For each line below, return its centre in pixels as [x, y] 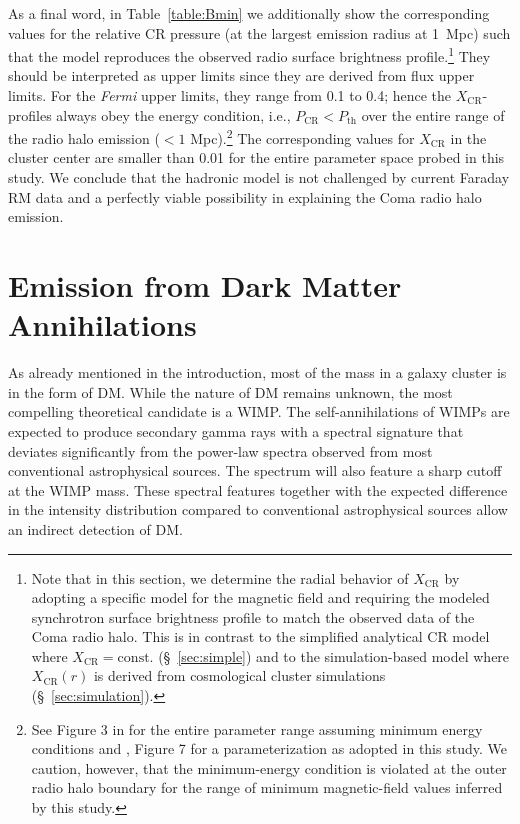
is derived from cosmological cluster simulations [239, 675]
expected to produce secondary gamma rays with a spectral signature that [236, 430]
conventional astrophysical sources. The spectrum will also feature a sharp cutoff [255, 470]
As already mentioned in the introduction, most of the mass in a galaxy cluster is [257, 372]
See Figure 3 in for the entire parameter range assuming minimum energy [257, 728]
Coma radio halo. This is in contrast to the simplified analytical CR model [260, 636]
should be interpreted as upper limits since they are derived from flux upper [241, 75]
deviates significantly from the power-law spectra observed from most [220, 450]
